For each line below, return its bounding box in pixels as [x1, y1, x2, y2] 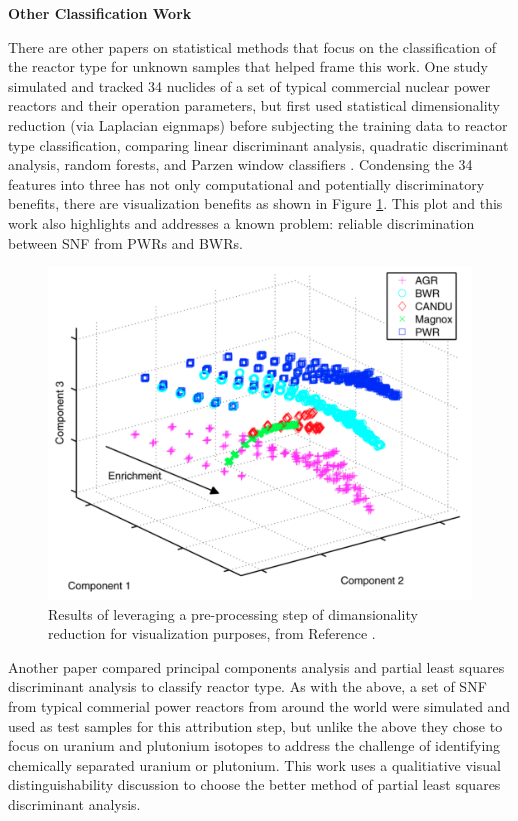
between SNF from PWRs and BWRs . [8, 232, 243, 253]
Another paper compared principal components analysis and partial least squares [8, 656, 505, 677]
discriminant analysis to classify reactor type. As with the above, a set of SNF [8, 676, 487, 697]
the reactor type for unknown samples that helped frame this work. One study [8, 56, 489, 77]
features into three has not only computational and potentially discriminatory [8, 173, 485, 194]
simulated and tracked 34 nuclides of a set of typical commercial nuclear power [8, 75, 491, 96]
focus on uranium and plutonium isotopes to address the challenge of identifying [8, 735, 501, 756]
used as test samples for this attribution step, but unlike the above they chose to [8, 715, 503, 736]
